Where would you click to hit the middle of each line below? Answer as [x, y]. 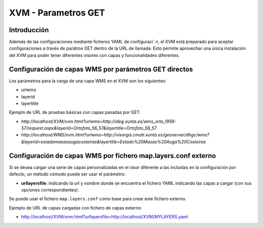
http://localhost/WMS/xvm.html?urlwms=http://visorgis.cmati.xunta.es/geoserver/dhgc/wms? [115, 135]
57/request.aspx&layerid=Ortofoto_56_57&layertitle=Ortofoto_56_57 [89, 128]
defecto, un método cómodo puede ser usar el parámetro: [67, 174]
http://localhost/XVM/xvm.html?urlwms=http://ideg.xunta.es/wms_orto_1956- [99, 121]
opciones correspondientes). [50, 190]
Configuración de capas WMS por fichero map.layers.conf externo [113, 156]
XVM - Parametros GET [57, 13]
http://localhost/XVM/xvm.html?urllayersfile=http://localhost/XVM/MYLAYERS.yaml [105, 217]
